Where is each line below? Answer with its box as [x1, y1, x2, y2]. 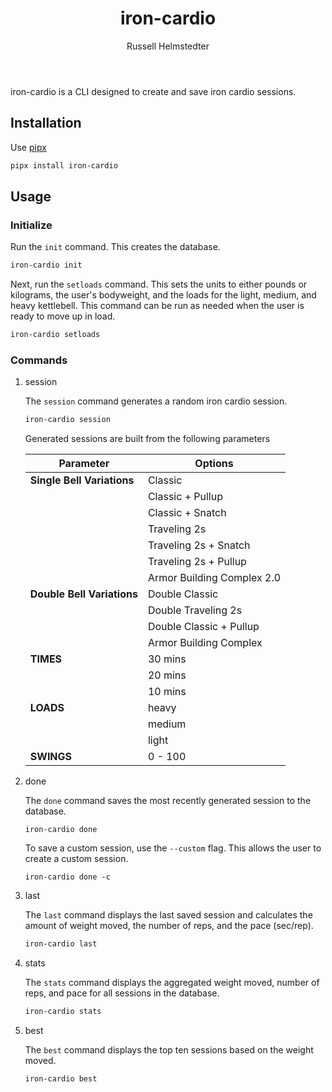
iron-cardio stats [24, 1007, 102, 1017]
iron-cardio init [10, 260, 83, 271]
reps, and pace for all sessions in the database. [24, 987, 220, 999]
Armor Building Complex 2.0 [147, 571, 282, 585]
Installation [10, 115, 82, 132]
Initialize [10, 218, 53, 232]
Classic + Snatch [147, 506, 227, 520]
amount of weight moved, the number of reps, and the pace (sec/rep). [24, 920, 314, 932]
